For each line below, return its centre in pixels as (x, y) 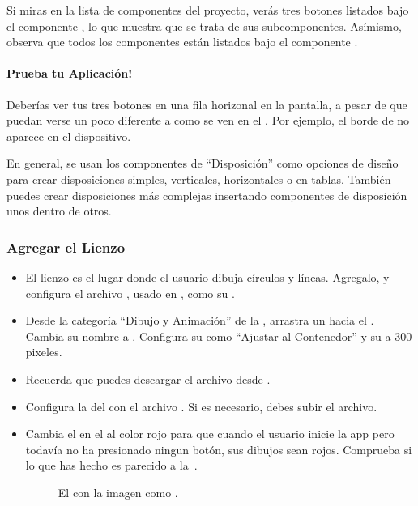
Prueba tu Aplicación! (70, 73)
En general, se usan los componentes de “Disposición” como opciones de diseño (203, 163)
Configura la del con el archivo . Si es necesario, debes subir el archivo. (201, 406)
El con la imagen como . (118, 492)
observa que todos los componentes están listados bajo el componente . (182, 42)
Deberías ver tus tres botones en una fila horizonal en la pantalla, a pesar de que (207, 104)
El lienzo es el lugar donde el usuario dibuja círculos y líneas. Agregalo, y (207, 276)
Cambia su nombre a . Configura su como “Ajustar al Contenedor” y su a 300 (219, 336)
